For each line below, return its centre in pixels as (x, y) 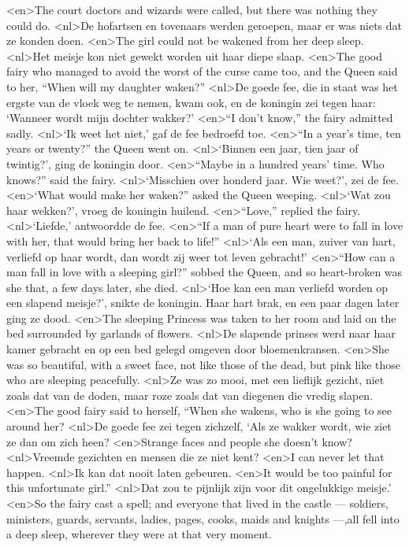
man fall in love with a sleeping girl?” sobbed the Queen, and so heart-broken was (204, 272)
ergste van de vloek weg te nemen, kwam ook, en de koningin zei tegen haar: (191, 102)
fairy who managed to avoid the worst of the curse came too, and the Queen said (202, 71)
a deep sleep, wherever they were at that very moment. (139, 534)
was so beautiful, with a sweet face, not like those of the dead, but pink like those (204, 364)
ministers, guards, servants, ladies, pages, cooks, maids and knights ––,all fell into (203, 518)
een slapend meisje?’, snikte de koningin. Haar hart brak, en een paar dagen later (203, 303)
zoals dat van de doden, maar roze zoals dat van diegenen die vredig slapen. (190, 395)
